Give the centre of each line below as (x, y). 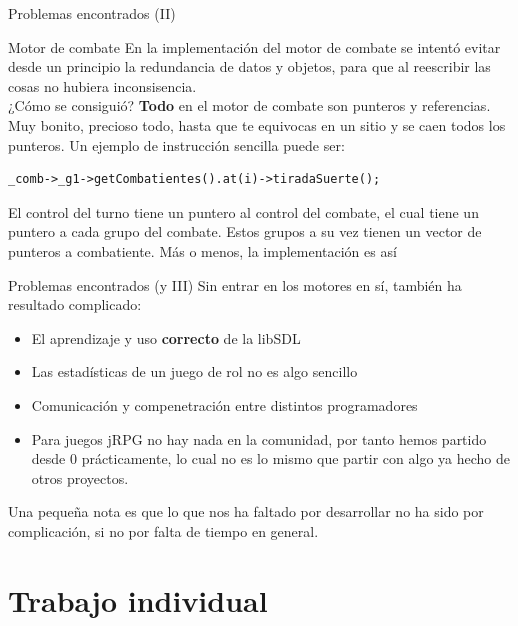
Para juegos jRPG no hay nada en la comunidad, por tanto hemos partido (259, 438)
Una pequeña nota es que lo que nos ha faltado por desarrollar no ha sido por (246, 511)
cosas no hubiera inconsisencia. (102, 85)
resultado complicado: (75, 304)
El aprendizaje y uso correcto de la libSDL (166, 337)
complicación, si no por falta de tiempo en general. (163, 530)
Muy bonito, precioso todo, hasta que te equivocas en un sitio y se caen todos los (257, 124)
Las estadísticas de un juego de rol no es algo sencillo (194, 371)
